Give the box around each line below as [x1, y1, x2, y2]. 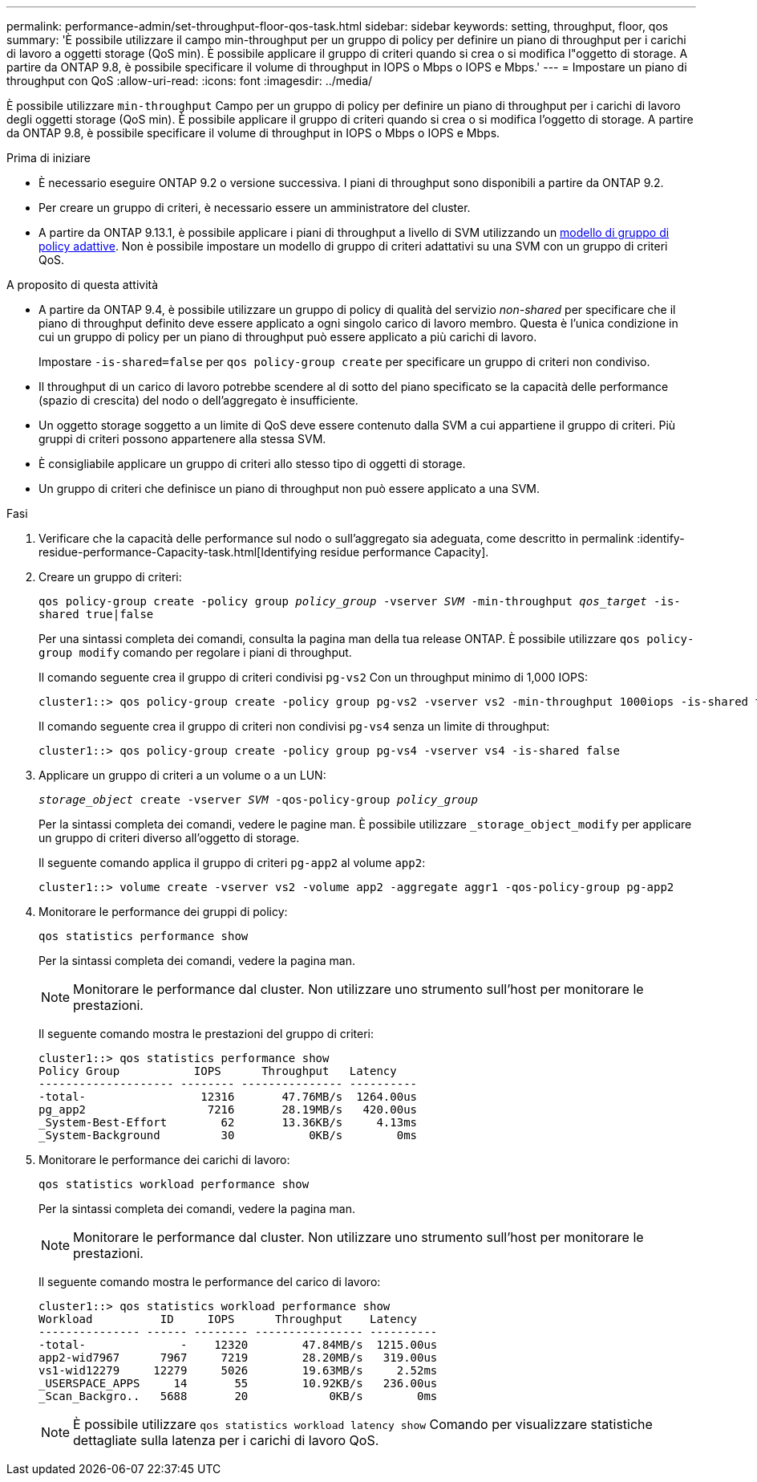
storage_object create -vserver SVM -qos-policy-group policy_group [38, 793, 478, 806]
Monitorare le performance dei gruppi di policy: [38, 905, 288, 918]
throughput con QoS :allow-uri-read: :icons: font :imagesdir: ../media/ [6, 74, 373, 88]
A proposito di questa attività [6, 278, 159, 291]
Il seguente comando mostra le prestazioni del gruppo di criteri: [38, 1027, 374, 1040]
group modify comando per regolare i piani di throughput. [38, 645, 352, 659]
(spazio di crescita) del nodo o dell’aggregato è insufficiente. [38, 393, 358, 407]
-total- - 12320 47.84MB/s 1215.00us [38, 1338, 438, 1351]
